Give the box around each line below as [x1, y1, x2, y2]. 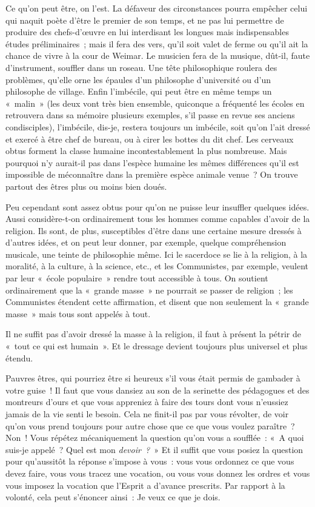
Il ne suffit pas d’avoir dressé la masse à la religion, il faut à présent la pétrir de [5, 327, 302, 340]
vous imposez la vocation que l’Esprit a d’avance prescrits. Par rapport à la [5, 478, 285, 491]
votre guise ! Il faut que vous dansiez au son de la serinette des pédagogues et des [5, 383, 310, 396]
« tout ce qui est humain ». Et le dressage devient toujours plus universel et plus [5, 340, 308, 352]
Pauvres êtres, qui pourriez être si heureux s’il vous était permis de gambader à [5, 372, 300, 384]
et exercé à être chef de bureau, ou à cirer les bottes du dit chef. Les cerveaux [5, 132, 294, 145]
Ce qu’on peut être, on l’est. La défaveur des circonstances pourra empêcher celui [5, 2, 308, 14]
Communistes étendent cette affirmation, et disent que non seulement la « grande [5, 295, 309, 308]
